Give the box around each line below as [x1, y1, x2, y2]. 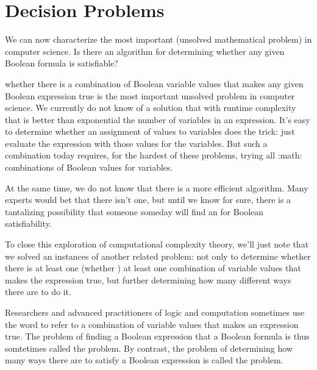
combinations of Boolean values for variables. [5, 161, 173, 174]
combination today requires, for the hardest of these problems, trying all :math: [5, 149, 302, 162]
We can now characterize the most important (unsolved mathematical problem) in [5, 33, 312, 46]
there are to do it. [5, 285, 71, 298]
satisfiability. [5, 217, 52, 230]
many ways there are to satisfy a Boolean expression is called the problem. [5, 354, 283, 366]
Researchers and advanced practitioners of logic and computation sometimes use [5, 306, 305, 318]
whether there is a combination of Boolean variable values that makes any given [5, 77, 304, 90]
